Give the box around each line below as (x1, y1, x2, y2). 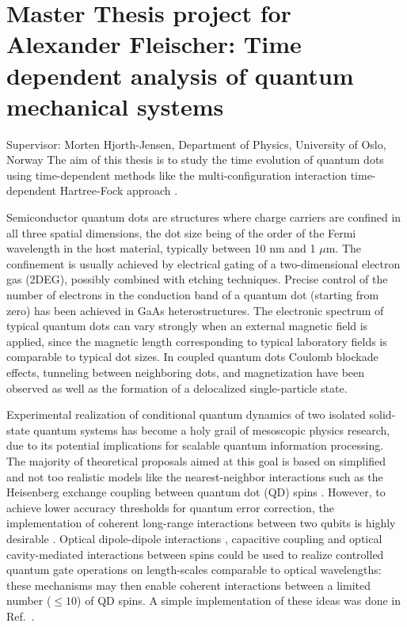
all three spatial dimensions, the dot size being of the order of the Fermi (6, 224, 356, 241)
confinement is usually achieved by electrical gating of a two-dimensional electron (6, 255, 401, 272)
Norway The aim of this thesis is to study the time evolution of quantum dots (6, 151, 384, 168)
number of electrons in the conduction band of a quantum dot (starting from (6, 287, 379, 303)
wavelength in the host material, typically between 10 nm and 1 (6, 240, 316, 256)
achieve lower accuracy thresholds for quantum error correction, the (6, 499, 334, 515)
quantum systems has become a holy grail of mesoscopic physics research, (33, 421, 390, 438)
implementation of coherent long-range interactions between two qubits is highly (6, 515, 396, 531)
